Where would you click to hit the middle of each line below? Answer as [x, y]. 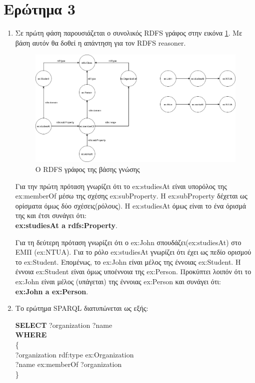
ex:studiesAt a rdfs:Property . [66, 225]
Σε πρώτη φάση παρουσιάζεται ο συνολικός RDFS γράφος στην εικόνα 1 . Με [129, 33]
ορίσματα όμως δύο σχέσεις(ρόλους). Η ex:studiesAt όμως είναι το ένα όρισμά [131, 205]
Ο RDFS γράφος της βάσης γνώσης [87, 169]
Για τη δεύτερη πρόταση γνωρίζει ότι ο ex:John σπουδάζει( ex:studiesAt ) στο [128, 242]
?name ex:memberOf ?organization [68, 364]
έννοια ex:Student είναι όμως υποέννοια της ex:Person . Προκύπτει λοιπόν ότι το [133, 271]
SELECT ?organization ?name [64, 325]
